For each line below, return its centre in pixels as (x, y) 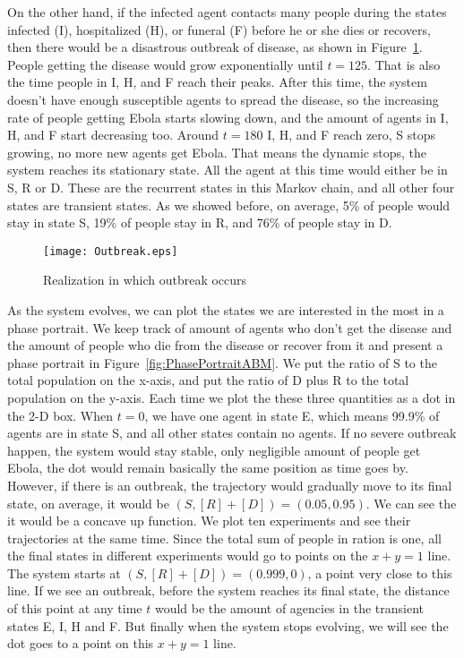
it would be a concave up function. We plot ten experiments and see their (209, 521)
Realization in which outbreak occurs (145, 280)
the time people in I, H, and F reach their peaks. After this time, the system (217, 82)
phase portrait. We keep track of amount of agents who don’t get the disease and (230, 327)
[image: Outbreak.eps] (111, 251)
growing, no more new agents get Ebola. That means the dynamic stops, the (217, 152)
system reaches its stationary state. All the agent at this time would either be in (228, 170)
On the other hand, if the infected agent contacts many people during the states (227, 12)
